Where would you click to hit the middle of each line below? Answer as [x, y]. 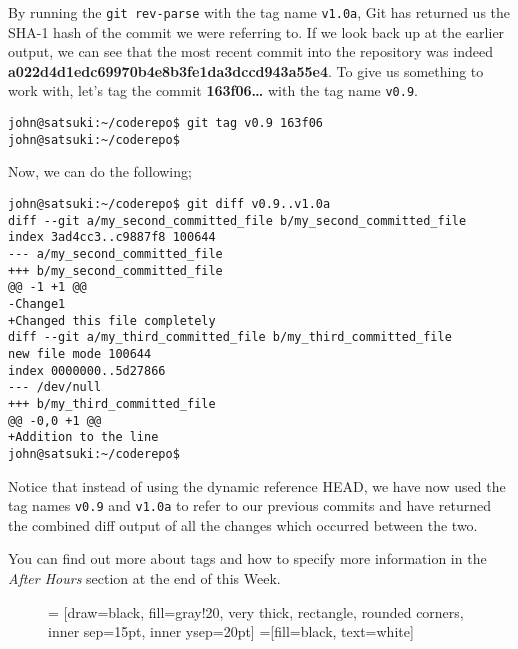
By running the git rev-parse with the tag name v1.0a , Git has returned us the [259, 12]
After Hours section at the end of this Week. [144, 577]
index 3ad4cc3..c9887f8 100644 [112, 237]
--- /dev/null [55, 387]
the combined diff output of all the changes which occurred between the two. [243, 524]
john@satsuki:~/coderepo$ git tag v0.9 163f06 [165, 123]
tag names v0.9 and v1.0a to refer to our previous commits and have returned [249, 505]
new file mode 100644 [80, 353]
